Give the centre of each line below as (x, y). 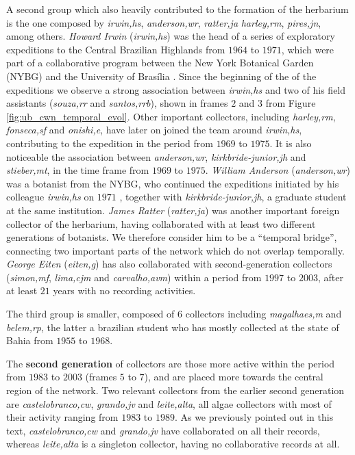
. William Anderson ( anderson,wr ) (278, 170)
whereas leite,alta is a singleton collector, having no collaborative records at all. (173, 444)
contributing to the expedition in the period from (110, 143)
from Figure (291, 103)
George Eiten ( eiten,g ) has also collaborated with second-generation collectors (169, 264)
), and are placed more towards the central (234, 377)
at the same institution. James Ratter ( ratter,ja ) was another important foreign (173, 210)
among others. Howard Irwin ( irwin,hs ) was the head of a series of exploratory (171, 36)
